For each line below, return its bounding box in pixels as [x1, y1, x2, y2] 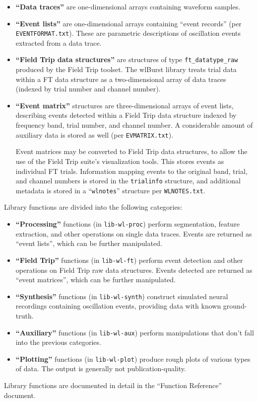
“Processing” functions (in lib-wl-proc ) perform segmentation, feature [15, 219, 240, 229]
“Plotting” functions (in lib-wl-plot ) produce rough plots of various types [15, 353, 251, 364]
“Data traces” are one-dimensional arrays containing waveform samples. [15, 1, 241, 11]
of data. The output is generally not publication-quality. [15, 363, 186, 374]
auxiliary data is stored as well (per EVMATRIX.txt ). [15, 129, 174, 140]
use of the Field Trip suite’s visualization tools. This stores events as [15, 156, 224, 166]
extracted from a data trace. [15, 37, 102, 48]
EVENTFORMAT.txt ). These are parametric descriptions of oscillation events [15, 28, 241, 38]
